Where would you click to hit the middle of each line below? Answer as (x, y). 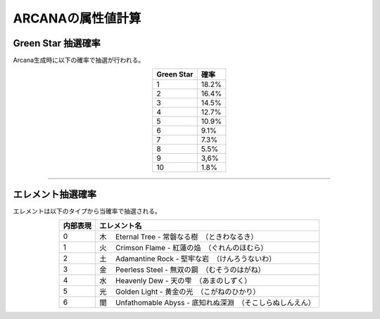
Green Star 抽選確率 (57, 43)
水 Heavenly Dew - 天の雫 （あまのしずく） (176, 281)
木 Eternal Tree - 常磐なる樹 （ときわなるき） (179, 237)
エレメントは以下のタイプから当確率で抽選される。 (87, 211)
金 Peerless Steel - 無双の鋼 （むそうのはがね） (182, 270)
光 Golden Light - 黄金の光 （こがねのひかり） (180, 292)
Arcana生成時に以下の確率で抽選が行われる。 (79, 60)
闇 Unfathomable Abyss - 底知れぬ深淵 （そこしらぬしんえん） (208, 303)
